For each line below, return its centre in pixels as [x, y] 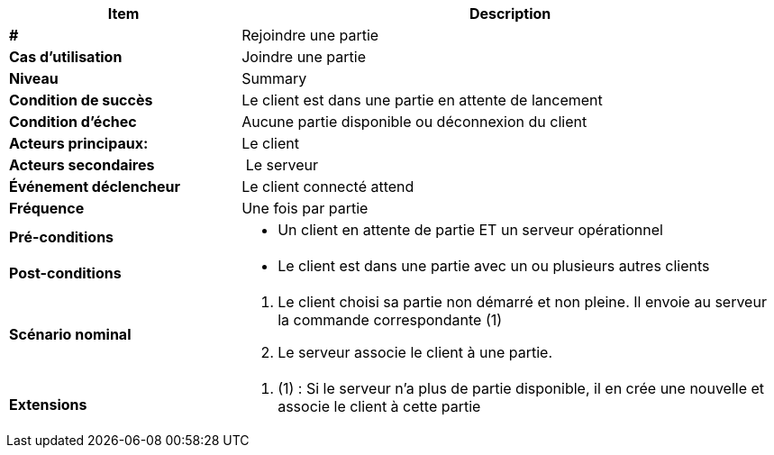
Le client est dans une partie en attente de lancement [422, 100]
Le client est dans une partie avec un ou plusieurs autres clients [494, 266]
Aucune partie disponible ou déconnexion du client [414, 122]
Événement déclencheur [95, 187]
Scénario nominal [70, 334]
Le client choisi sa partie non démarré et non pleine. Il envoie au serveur [522, 302]
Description [510, 14]
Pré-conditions [62, 237]
